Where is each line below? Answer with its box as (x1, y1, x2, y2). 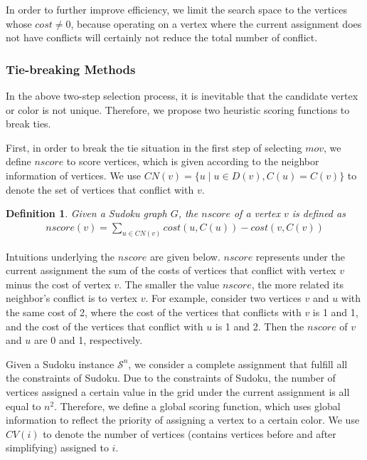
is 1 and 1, (312, 305, 358, 320)
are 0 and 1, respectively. (33, 333, 143, 347)
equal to (6, 398, 41, 413)
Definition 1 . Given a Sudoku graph (6, 206, 167, 221)
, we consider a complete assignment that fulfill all (128, 356, 348, 371)
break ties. (6, 116, 51, 131)
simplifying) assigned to (6, 440, 109, 455)
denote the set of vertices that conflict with (6, 182, 194, 197)
